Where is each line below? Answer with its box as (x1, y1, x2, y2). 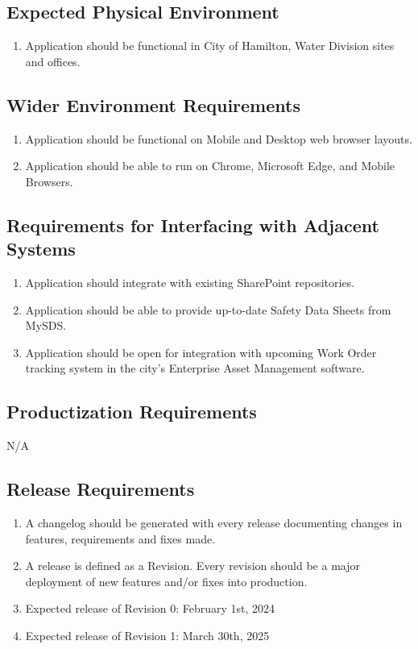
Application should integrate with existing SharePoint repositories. (25, 273, 355, 290)
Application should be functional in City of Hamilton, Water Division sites (25, 37, 395, 54)
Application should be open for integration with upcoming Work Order (25, 343, 377, 360)
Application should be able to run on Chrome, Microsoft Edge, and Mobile (25, 157, 395, 174)
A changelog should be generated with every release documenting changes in (25, 514, 403, 530)
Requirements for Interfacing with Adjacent (6, 212, 379, 237)
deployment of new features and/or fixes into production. (25, 572, 308, 589)
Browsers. (25, 173, 73, 189)
